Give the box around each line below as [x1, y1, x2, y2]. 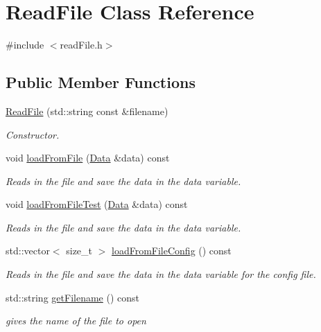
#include [6, 37, 44, 52]
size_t [66, 243, 93, 258]
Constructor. [6, 127, 60, 141]
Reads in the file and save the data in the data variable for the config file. [6, 267, 316, 281]
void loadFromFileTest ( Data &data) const [6, 197, 188, 211]
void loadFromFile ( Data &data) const [6, 150, 170, 165]
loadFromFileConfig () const [112, 243, 232, 258]
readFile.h [60, 37, 103, 52]
